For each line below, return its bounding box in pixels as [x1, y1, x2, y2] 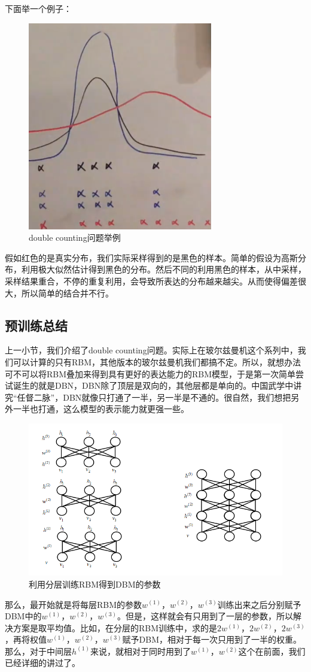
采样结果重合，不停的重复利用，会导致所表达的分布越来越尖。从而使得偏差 [5, 274, 298, 287]
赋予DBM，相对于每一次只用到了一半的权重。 [122, 633, 301, 646]
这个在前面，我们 [238, 644, 306, 657]
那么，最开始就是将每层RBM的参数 [5, 598, 142, 610]
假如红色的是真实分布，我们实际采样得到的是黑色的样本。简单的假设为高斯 [5, 251, 298, 264]
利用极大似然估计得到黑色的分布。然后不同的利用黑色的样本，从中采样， [21, 263, 306, 276]
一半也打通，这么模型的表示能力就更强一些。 [13, 402, 189, 415]
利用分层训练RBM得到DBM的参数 [29, 577, 161, 590]
